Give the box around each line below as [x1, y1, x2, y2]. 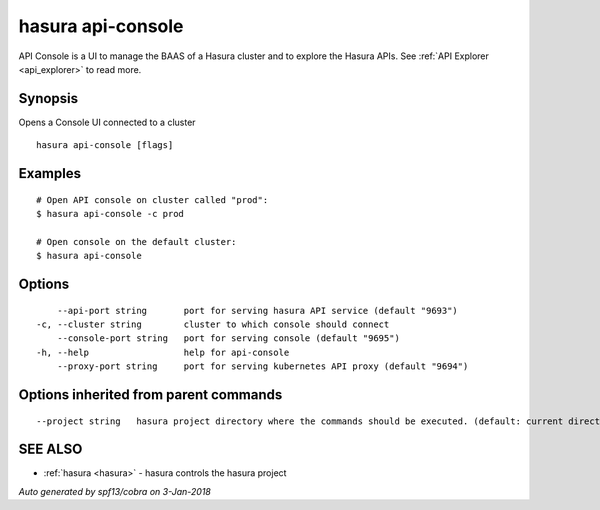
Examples [18, 165, 82, 182]
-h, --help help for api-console [36, 346, 290, 358]
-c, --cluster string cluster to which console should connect [36, 319, 390, 330]
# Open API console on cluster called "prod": [36, 194, 269, 205]
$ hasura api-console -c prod [36, 208, 185, 220]
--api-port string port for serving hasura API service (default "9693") [56, 305, 459, 316]
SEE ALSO [18, 441, 83, 458]
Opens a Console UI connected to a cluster [18, 116, 196, 128]
